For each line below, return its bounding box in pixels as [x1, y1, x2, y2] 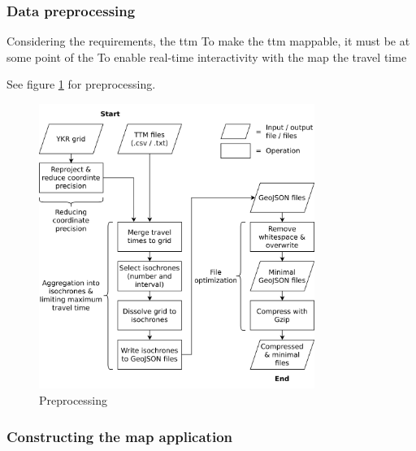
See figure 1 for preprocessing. [6, 76, 156, 93]
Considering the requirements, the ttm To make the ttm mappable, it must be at [6, 33, 410, 50]
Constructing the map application [6, 426, 232, 446]
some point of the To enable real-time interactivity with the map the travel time [6, 48, 407, 65]
